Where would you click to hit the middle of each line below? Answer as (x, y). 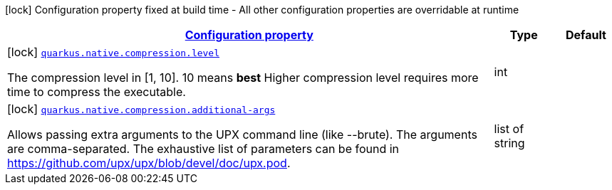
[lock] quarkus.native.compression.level (114, 52)
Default (586, 35)
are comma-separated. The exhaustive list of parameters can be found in (203, 149)
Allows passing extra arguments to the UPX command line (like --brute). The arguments (242, 134)
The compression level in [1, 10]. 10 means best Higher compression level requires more (243, 78)
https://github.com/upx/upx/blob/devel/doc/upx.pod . (149, 163)
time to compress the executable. (97, 92)
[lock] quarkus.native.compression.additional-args (141, 109)
